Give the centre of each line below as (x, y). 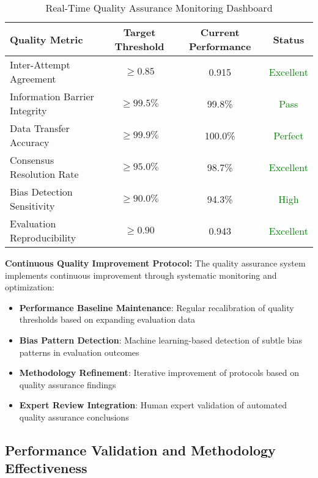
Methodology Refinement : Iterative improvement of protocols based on (159, 373)
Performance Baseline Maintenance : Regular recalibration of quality (157, 307)
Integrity (28, 110)
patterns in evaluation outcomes (79, 352)
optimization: (30, 287)
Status (289, 39)
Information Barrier (52, 96)
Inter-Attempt (40, 64)
